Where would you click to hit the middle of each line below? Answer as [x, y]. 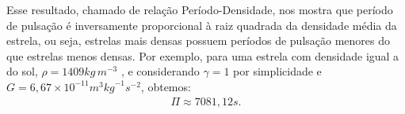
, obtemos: [166, 86]
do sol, [22, 71]
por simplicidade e [277, 71]
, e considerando [160, 71]
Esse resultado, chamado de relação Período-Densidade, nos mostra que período [200, 9]
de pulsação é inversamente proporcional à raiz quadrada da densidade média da [202, 25]
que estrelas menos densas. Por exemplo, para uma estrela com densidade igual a [203, 55]
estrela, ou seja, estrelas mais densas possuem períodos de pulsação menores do [199, 40]
